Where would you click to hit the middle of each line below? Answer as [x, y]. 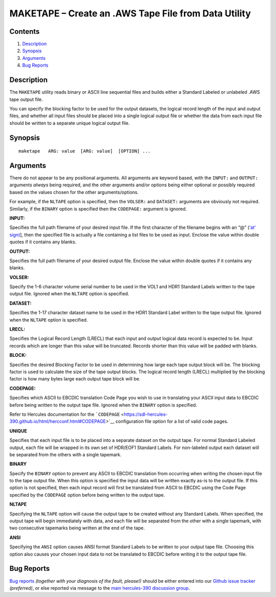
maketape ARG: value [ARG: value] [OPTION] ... [85, 151]
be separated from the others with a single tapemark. [65, 454]
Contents [25, 31]
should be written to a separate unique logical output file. [70, 123]
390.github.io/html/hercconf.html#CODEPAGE [58, 421]
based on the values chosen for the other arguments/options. [74, 192]
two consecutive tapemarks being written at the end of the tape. [77, 528]
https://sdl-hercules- [146, 414]
